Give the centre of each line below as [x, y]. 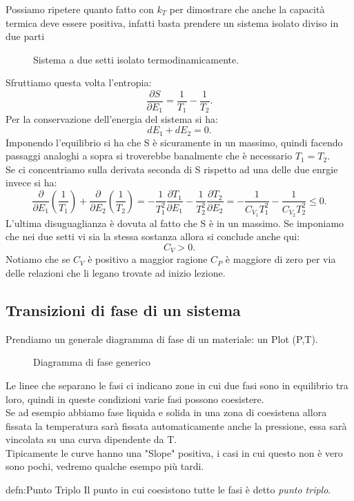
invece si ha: [31, 183]
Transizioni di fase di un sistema [123, 310]
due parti [25, 36]
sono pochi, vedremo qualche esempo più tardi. [105, 466]
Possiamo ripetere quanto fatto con [80, 9]
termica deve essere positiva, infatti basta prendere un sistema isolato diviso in [172, 22]
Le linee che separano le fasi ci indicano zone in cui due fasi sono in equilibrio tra [177, 385]
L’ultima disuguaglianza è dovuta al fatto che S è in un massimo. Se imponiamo [175, 223]
